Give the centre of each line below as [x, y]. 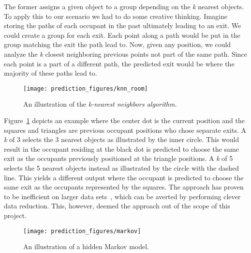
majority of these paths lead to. [51, 73]
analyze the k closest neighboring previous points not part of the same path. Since [125, 54]
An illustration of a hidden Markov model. [86, 246]
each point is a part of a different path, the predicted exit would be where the [119, 63]
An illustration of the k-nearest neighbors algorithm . [100, 104]
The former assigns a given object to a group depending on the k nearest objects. [124, 6]
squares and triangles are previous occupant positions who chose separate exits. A [125, 130]
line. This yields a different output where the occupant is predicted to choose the [124, 177]
